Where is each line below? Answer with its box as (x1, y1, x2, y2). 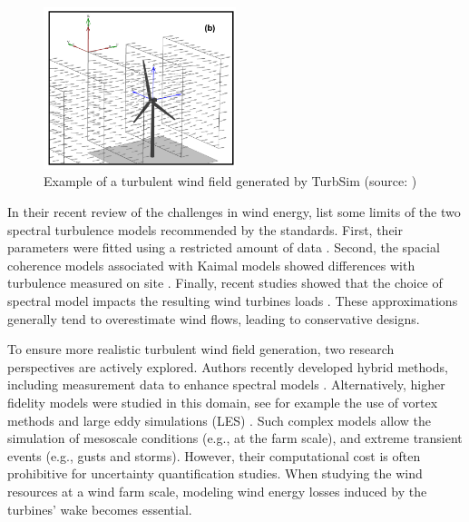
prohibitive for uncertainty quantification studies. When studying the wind (7, 464, 423, 483)
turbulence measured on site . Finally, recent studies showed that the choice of (7, 273, 443, 292)
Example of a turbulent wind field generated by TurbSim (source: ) (44, 172, 417, 191)
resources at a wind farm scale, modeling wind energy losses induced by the (7, 481, 427, 500)
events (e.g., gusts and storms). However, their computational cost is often (7, 446, 421, 465)
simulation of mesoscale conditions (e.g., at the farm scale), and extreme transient (7, 428, 463, 448)
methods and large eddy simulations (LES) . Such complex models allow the (7, 410, 432, 429)
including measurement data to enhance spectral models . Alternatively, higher (7, 375, 445, 394)
